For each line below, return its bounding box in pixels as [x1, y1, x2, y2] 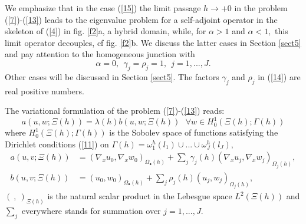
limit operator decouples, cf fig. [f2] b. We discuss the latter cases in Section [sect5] [5, 36, 301, 48]
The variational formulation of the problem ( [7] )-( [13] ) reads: [5, 104, 225, 117]
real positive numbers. [5, 84, 84, 97]
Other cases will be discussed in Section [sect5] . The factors [5, 70, 219, 83]
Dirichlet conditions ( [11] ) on [5, 137, 109, 150]
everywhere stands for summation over [21, 205, 161, 217]
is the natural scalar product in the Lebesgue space [47, 190, 232, 202]
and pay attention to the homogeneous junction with [5, 48, 195, 60]
